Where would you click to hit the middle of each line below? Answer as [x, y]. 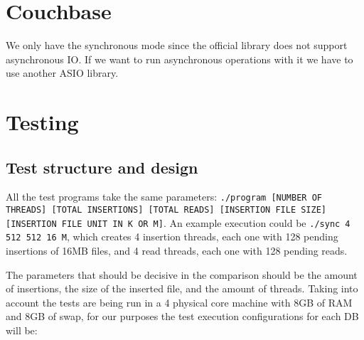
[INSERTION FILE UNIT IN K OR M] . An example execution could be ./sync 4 [178, 222]
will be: [22, 330]
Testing [42, 122]
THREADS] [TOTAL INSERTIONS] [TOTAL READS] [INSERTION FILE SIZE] [166, 210]
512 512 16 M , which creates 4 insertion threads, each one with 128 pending [172, 237]
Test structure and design [102, 167]
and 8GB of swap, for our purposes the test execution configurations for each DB [182, 316]
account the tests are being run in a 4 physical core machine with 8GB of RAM [179, 302]
